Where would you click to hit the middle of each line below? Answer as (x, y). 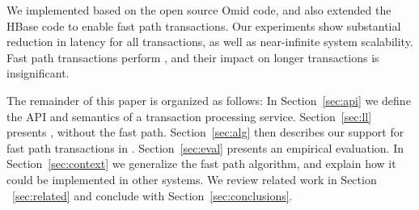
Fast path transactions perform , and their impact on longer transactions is (193, 57)
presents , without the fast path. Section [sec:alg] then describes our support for (205, 132)
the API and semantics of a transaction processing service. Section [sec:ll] (189, 116)
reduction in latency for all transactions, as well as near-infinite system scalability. (210, 42)
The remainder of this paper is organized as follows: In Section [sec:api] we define (209, 100)
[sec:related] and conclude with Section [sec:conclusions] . (152, 195)
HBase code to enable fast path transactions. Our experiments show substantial (204, 25)
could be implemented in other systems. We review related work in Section (192, 179)
